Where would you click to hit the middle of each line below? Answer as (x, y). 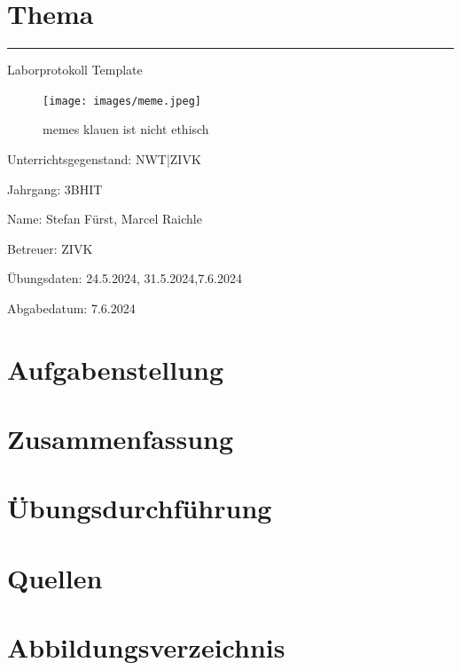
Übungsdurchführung (140, 508)
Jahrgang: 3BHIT (55, 189)
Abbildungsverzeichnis (146, 647)
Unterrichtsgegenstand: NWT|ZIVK (104, 158)
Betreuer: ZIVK (50, 248)
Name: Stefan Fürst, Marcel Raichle (105, 219)
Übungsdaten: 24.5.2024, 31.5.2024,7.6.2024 (125, 278)
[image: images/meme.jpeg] (122, 101)
